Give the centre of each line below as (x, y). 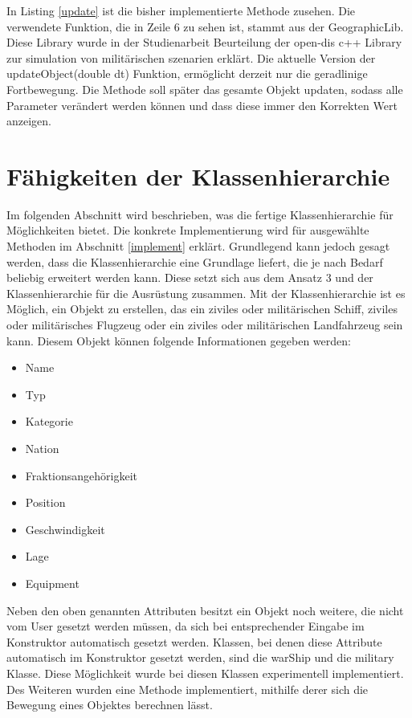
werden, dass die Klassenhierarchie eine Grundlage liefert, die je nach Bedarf (195, 261)
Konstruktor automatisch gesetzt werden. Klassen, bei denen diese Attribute (194, 641)
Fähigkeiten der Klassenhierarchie (198, 175)
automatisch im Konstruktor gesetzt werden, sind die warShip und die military (200, 657)
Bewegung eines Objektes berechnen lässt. (110, 705)
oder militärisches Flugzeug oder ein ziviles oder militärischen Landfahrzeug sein (205, 325)
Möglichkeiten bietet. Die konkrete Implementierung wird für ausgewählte (188, 230)
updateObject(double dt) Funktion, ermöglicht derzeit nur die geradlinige (187, 73)
